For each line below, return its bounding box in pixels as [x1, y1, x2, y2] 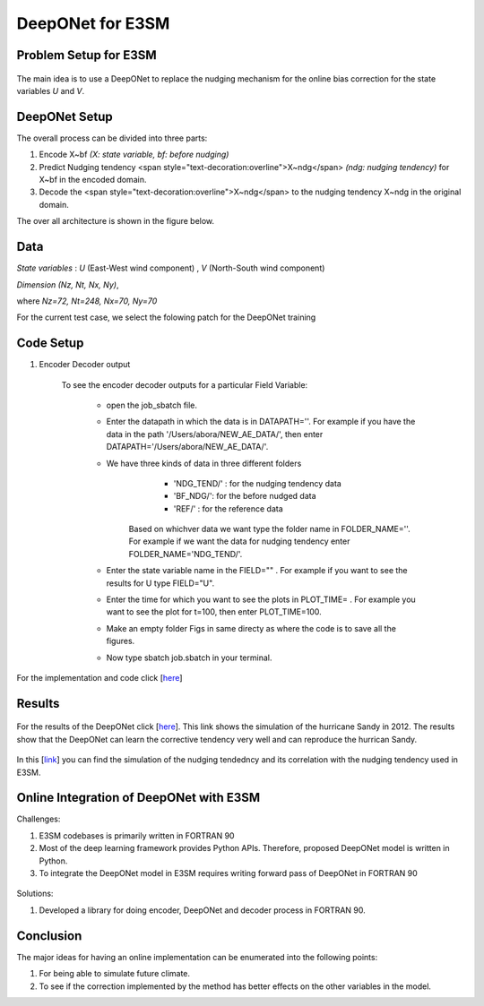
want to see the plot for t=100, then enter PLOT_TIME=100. [106, 606, 322, 617]
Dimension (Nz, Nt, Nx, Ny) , [16, 279, 119, 290]
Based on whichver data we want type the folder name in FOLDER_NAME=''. [128, 524, 411, 535]
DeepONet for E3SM [16, 13, 170, 33]
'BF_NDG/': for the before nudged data [173, 491, 317, 502]
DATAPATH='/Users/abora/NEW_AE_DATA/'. [106, 442, 269, 452]
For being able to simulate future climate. [39, 968, 191, 979]
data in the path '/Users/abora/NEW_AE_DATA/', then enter [106, 428, 324, 439]
